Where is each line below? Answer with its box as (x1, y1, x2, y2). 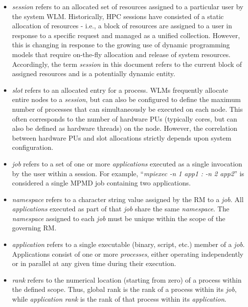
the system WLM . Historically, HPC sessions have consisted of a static (12, 11, 224, 21)
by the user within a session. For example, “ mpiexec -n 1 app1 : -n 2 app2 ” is (12, 168, 245, 178)
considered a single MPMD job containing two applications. (12, 178, 191, 188)
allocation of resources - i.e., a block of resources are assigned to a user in (12, 20, 232, 31)
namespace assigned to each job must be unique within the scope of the (12, 213, 225, 223)
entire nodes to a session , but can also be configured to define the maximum (12, 94, 241, 104)
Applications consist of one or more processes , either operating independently (12, 248, 244, 259)
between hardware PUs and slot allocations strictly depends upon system (12, 132, 231, 143)
